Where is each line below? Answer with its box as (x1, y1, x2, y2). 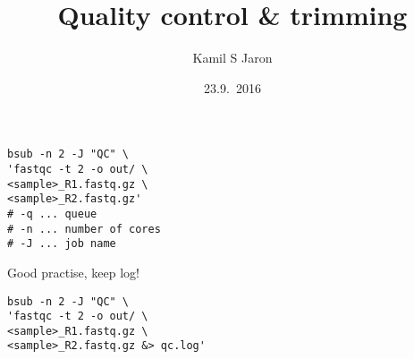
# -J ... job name (7, 237, 116, 251)
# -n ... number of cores (7, 222, 161, 235)
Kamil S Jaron (192, 48, 273, 67)
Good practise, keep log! (7, 262, 139, 281)
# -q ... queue (7, 207, 97, 220)
